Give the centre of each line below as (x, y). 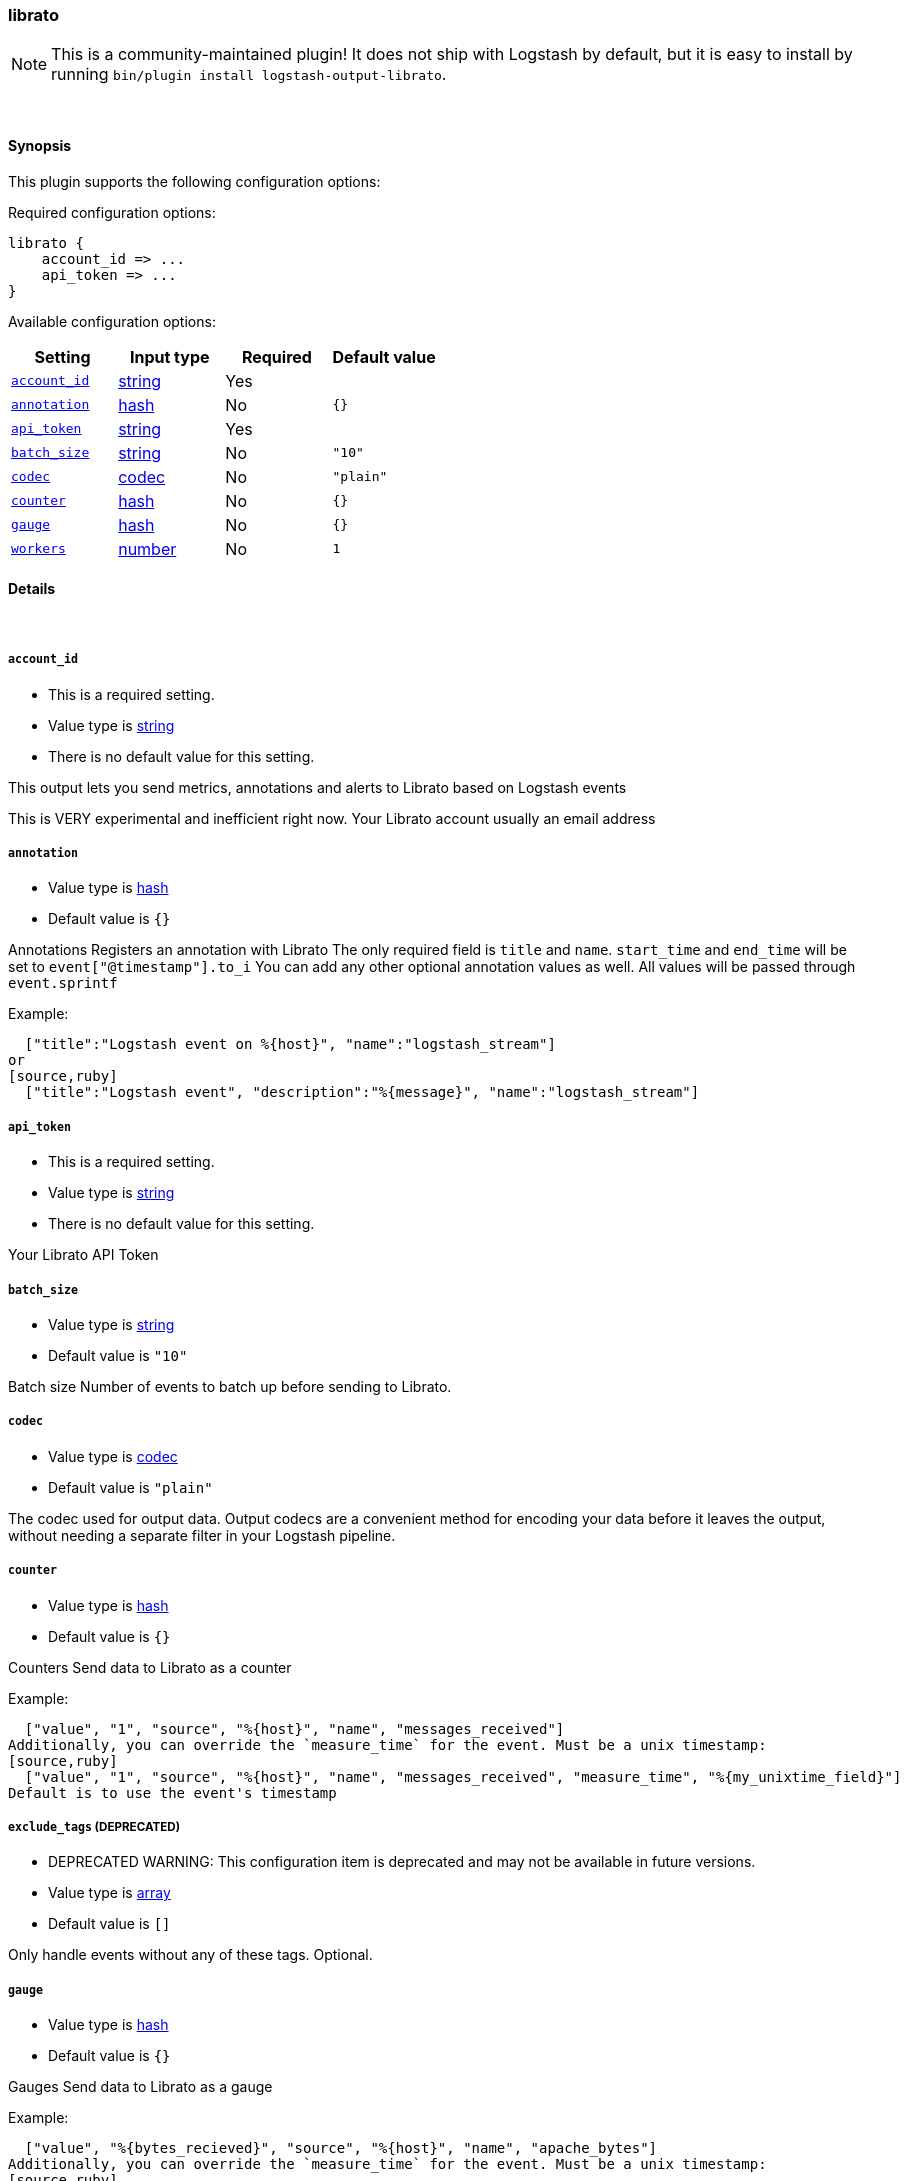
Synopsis (40, 145)
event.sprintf (63, 983)
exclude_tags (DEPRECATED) (94, 1826)
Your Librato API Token (83, 1255)
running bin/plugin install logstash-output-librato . (249, 74)
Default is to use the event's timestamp (172, 1792)
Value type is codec (113, 1456)
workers (38, 549)
